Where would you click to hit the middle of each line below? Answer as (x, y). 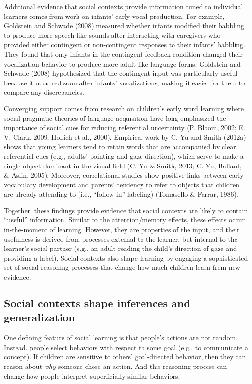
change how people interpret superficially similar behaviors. (92, 376)
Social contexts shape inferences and (97, 303)
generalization (39, 317)
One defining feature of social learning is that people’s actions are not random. (121, 338)
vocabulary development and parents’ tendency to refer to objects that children (122, 184)
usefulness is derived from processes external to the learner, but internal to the (121, 239)
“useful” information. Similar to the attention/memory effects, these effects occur (125, 220)
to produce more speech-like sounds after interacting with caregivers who (112, 35)
